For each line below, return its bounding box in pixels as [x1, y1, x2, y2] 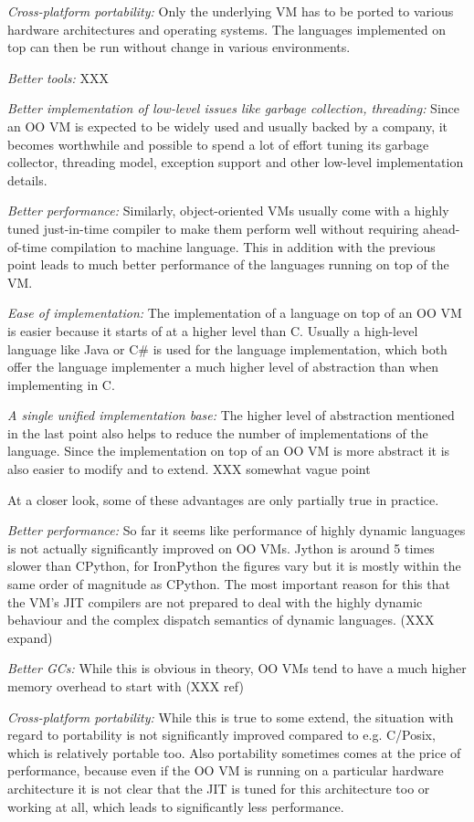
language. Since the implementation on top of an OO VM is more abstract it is [7, 441, 450, 460]
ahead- [422, 218, 460, 237]
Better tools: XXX [7, 68, 109, 87]
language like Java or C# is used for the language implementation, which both [7, 339, 448, 358]
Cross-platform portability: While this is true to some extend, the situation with [7, 707, 454, 726]
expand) [7, 627, 53, 647]
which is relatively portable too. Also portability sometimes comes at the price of [7, 743, 461, 762]
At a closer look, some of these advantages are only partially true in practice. [7, 490, 439, 509]
